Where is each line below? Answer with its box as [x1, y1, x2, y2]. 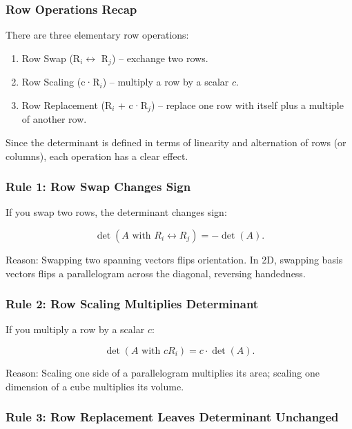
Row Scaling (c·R [21, 74, 100, 89]
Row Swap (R [21, 50, 81, 65]
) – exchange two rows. [111, 50, 208, 65]
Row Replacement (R [21, 97, 113, 112]
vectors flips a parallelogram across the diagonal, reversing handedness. [6, 266, 306, 280]
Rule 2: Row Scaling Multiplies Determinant [6, 295, 259, 312]
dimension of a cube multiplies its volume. [6, 379, 184, 393]
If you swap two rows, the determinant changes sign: [6, 205, 227, 219]
